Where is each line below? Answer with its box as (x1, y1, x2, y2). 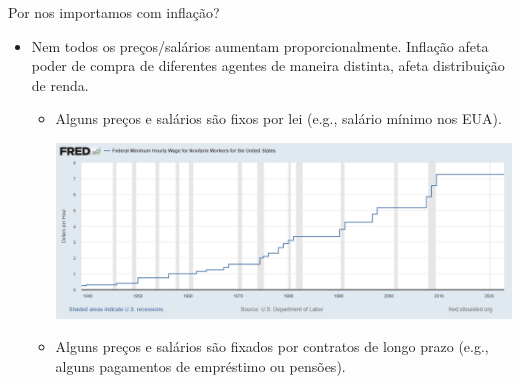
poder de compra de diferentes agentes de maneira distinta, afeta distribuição (31, 55, 505, 76)
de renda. (31, 74, 89, 95)
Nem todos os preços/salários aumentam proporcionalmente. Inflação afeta (31, 35, 489, 56)
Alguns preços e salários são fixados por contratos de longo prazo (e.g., (55, 336, 489, 357)
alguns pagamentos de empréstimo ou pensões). (55, 355, 346, 376)
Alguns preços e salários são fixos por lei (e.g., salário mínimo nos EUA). (55, 108, 502, 129)
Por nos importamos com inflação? (8, 2, 220, 22)
